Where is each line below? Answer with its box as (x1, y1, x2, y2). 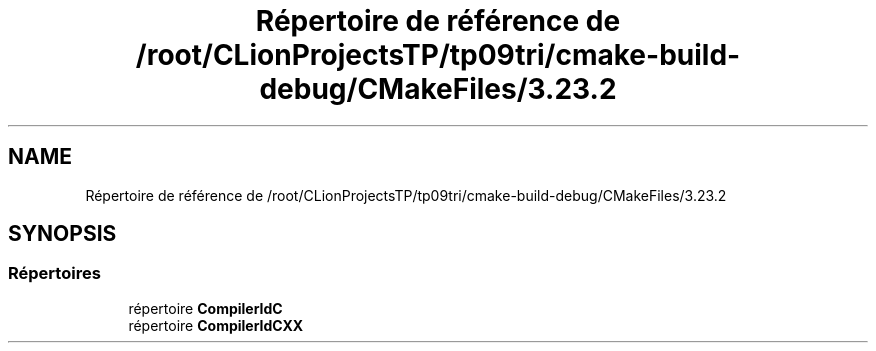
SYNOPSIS (8, 221, 117, 247)
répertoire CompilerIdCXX (128, 316, 304, 334)
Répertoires (8, 263, 101, 284)
